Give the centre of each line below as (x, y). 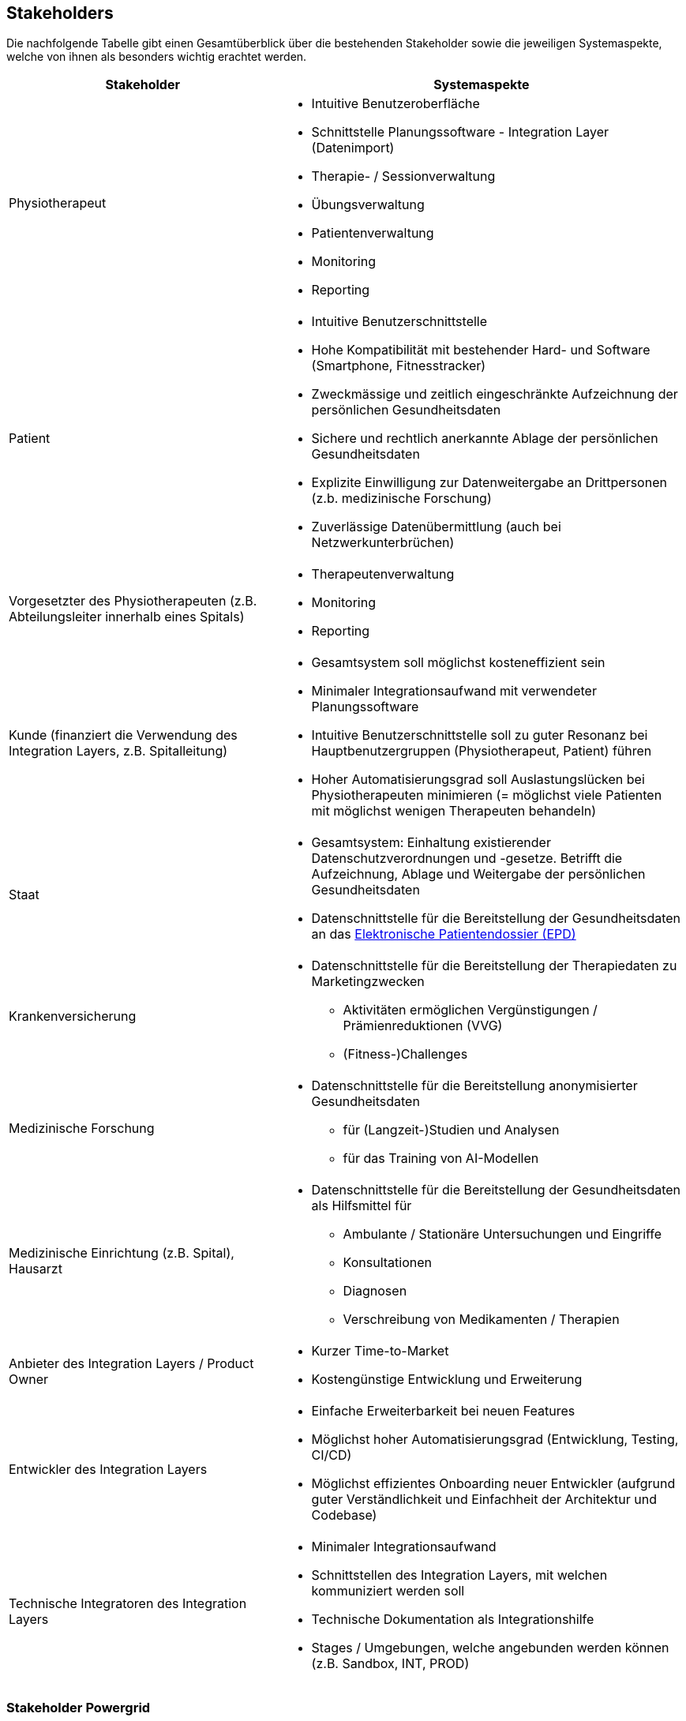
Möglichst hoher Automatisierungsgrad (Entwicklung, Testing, (495, 1440)
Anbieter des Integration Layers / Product (131, 1364)
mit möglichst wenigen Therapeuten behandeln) (454, 811)
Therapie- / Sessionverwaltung (403, 176)
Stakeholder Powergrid (79, 1707)
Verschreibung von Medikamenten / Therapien (481, 1320)
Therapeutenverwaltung (383, 574)
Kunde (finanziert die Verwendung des (123, 735)
